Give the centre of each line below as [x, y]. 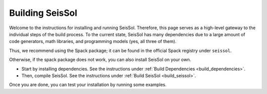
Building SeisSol [43, 13]
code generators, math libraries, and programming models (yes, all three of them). [93, 42]
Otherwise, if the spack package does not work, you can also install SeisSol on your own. [100, 60]
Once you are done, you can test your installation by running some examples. [88, 85]
